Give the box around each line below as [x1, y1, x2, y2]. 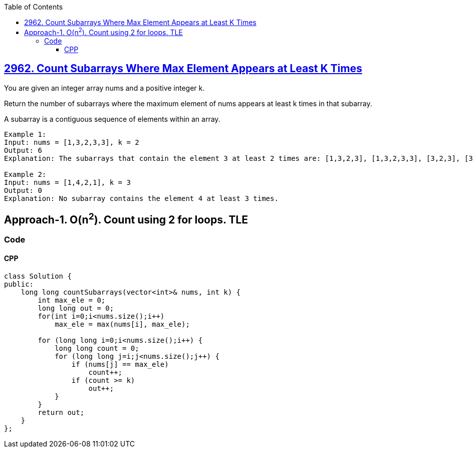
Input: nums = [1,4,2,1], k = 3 [4, 178, 131, 186]
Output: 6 [4, 146, 42, 154]
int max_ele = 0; [38, 296, 106, 304]
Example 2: [4, 170, 47, 178]
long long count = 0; [55, 344, 139, 352]
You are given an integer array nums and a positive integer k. [4, 83, 205, 92]
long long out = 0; [38, 304, 114, 312]
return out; [38, 408, 85, 416]
